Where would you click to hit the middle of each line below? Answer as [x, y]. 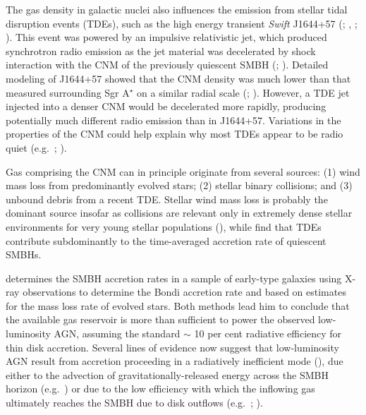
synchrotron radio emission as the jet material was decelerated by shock [161, 50]
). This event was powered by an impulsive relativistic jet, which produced [166, 37]
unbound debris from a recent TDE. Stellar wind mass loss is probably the [167, 199]
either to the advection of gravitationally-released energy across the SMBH [167, 374]
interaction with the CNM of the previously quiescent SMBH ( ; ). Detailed [167, 65]
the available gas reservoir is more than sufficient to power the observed [160, 319]
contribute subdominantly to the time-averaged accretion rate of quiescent [166, 240]
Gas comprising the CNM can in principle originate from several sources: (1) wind [183, 171]
